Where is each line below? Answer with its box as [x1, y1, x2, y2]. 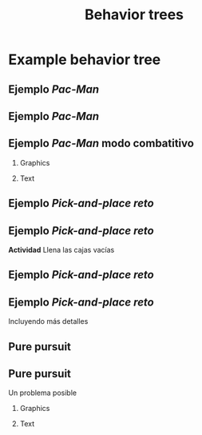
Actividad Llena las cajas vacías [8, 245, 115, 254]
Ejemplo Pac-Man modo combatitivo [8, 137, 194, 150]
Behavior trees [84, 6, 184, 24]
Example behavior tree [8, 50, 161, 69]
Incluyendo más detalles [8, 317, 89, 326]
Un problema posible [8, 388, 77, 397]
